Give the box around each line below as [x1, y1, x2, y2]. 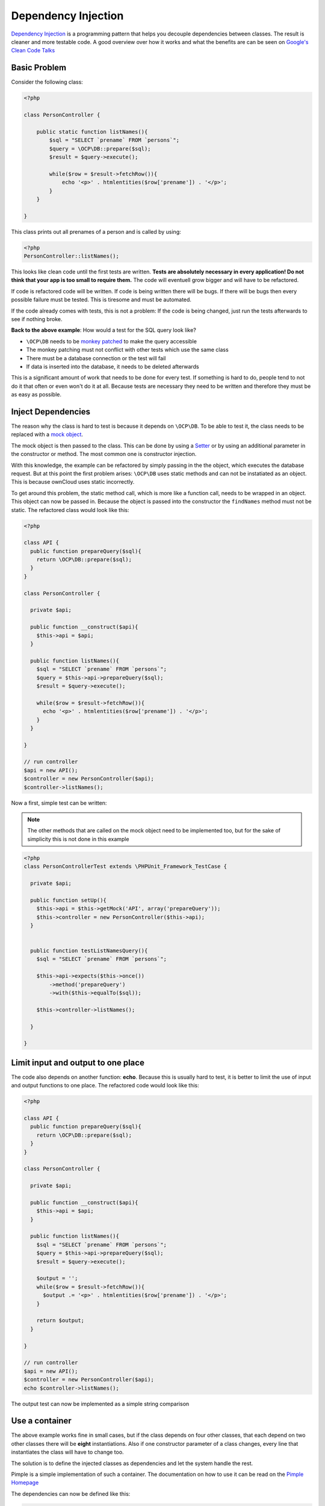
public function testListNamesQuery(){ [30, 948, 148, 954]
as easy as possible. [11, 391, 62, 398]
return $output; [36, 1317, 84, 1324]
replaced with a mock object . [11, 431, 84, 438]
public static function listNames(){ [36, 128, 148, 135]
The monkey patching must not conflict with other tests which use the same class [26, 346, 229, 354]
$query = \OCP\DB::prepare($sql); [49, 145, 151, 152]
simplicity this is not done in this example [27, 835, 129, 843]
